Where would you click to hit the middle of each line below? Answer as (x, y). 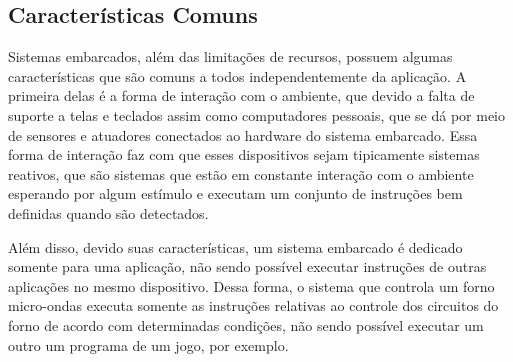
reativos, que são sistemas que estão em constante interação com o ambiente (241, 173)
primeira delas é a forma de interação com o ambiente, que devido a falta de (241, 95)
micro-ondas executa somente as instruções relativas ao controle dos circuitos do (253, 305)
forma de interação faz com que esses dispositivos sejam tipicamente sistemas (244, 154)
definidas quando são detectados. (108, 212)
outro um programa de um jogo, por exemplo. (148, 344)
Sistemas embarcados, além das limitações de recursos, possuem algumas (230, 56)
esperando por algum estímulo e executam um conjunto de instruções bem (235, 193)
